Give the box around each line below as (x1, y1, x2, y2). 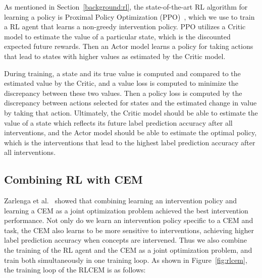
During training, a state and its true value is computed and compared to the (4, 68, 241, 78)
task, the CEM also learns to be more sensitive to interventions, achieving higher (4, 225, 254, 235)
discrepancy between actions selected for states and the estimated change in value (4, 97, 257, 108)
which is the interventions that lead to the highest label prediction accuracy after (4, 137, 255, 147)
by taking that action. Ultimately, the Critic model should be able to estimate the (4, 107, 258, 118)
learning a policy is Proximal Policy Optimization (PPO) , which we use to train (4, 11, 255, 22)
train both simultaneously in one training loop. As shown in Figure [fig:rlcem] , (4, 254, 247, 265)
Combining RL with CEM (4, 172, 143, 187)
